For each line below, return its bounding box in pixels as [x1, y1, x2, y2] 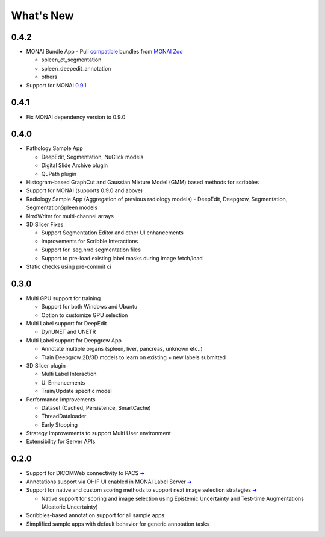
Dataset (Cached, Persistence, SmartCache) [41, 404, 151, 411]
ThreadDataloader [41, 413, 87, 420]
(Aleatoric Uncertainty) [41, 503, 99, 510]
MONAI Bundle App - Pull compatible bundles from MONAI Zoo [26, 48, 183, 55]
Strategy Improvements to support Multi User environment [26, 430, 171, 437]
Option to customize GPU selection [41, 311, 128, 319]
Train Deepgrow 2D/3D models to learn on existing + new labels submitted [41, 353, 226, 361]
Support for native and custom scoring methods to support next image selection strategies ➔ [26, 486, 257, 494]
